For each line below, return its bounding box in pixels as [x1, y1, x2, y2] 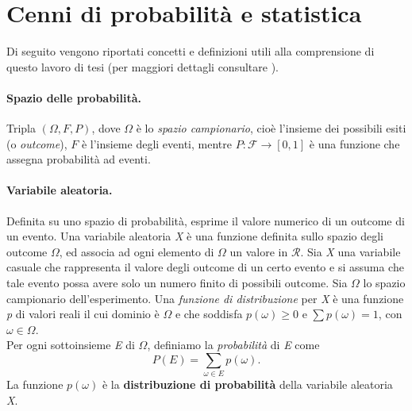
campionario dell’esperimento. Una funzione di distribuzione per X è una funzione [6, 290, 404, 306]
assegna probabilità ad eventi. [6, 151, 151, 167]
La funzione [6, 376, 64, 393]
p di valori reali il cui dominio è [6, 305, 160, 322]
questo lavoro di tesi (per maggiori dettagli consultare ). [6, 58, 279, 75]
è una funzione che [309, 135, 400, 152]
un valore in [229, 243, 288, 259]
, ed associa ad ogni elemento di [59, 243, 214, 259]
